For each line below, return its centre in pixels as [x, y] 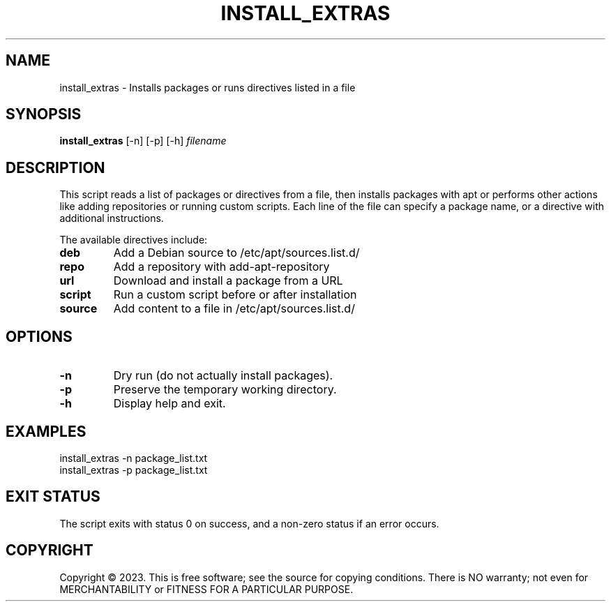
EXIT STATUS [53, 497]
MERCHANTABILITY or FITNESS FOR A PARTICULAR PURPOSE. [206, 589]
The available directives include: [134, 240]
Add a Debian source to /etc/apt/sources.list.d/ [236, 253]
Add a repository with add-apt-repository [221, 267]
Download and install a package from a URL [228, 281]
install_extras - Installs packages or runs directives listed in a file [208, 87]
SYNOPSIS [44, 114]
